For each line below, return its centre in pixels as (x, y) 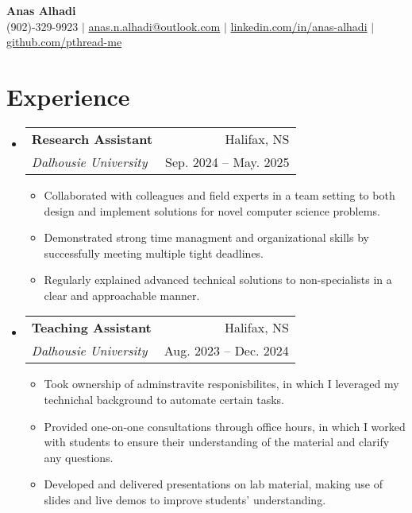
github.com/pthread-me (64, 42)
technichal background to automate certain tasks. (164, 400)
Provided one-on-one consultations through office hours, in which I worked (225, 426)
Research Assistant (92, 138)
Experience (68, 96)
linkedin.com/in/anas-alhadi (299, 26)
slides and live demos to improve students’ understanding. (185, 500)
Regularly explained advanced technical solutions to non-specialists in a (218, 280)
